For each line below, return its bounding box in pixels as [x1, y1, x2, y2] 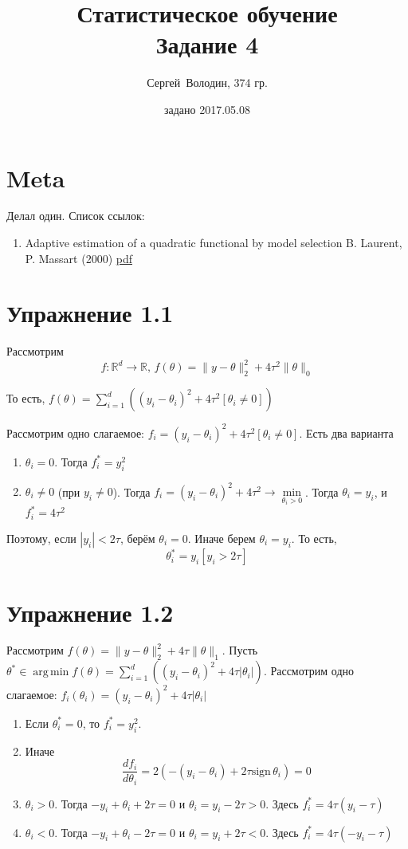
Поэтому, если [6, 529, 76, 546]
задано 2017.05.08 [163, 100, 251, 117]
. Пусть [222, 642, 258, 658]
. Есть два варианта [299, 424, 394, 441]
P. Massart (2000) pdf [25, 250, 132, 266]
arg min [33, 666, 69, 678]
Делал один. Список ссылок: [6, 207, 145, 224]
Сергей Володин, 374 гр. [147, 74, 268, 91]
